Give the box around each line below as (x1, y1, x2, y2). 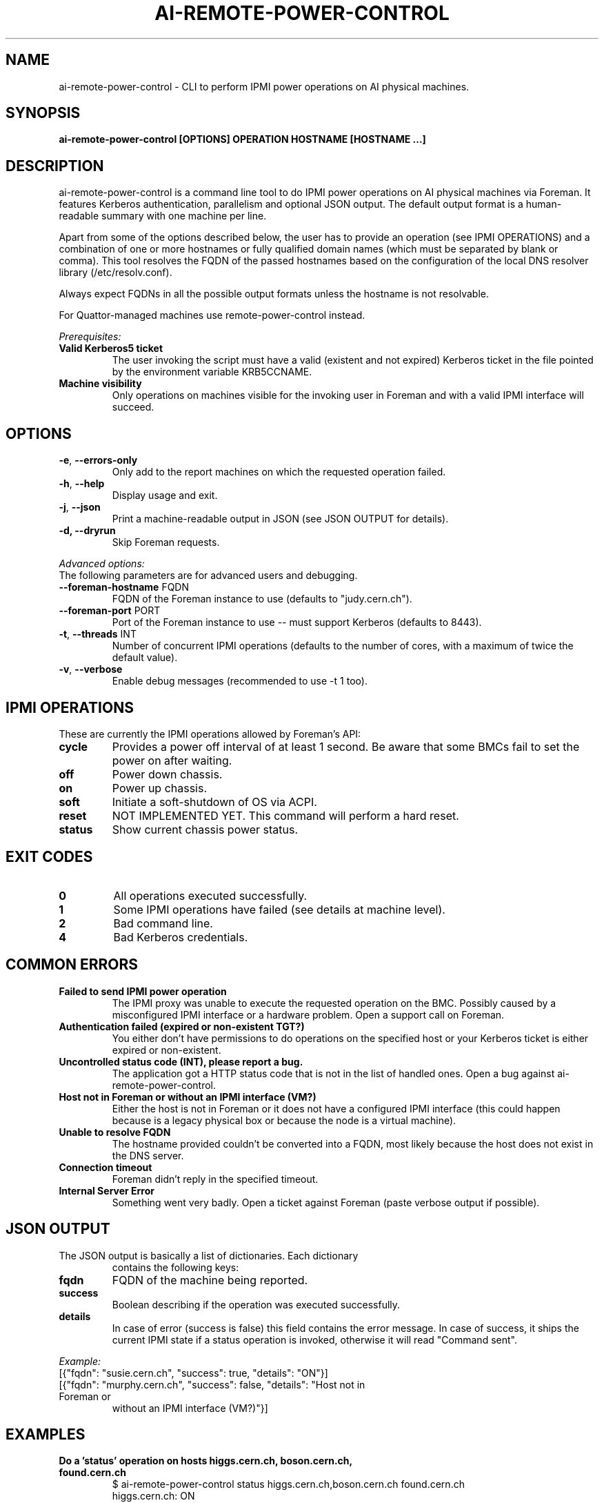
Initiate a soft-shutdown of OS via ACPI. (112, 794, 317, 809)
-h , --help (59, 478, 105, 490)
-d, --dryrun (59, 524, 116, 537)
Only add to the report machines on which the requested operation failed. (112, 466, 446, 478)
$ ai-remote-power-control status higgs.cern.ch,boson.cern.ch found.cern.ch (112, 1478, 465, 1491)
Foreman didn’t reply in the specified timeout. (112, 1172, 319, 1185)
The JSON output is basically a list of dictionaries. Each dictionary (59, 1249, 359, 1261)
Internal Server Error (59, 1184, 155, 1197)
